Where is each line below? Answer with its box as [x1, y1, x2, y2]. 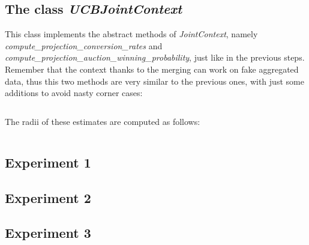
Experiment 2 [5, 188, 91, 207]
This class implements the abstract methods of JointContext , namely [5, 28, 258, 40]
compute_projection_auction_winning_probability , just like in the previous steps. [5, 51, 305, 64]
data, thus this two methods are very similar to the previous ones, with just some [5, 74, 304, 87]
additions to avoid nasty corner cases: [5, 86, 143, 99]
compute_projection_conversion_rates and [5, 39, 163, 52]
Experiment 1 [5, 153, 91, 171]
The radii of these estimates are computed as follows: [5, 115, 200, 127]
